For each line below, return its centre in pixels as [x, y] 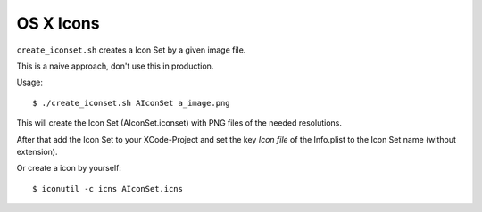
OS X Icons [58, 23]
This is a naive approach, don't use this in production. [115, 66]
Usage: [30, 82]
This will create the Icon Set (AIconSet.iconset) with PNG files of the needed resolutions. [179, 123]
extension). [37, 151]
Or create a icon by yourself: [69, 168]
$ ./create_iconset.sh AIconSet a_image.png [132, 103]
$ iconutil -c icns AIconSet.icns [108, 188]
